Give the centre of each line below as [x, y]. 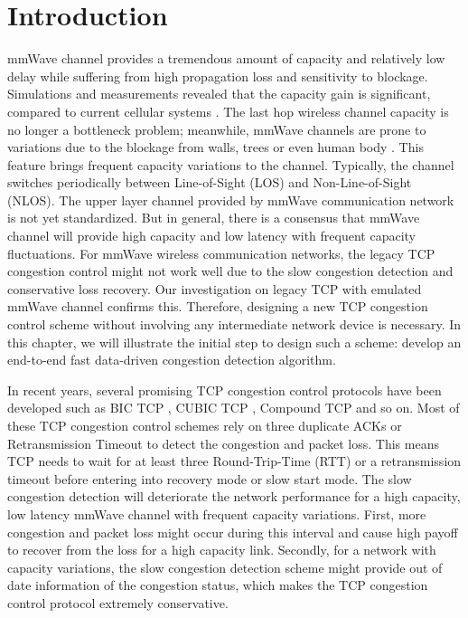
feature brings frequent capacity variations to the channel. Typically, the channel [231, 164]
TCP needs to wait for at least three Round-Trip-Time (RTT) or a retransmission [234, 461]
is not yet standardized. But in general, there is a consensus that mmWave [214, 218]
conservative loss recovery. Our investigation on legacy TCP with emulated [215, 288]
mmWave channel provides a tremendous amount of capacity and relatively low [226, 58]
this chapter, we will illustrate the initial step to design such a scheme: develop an [234, 342]
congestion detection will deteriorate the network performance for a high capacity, [234, 496]
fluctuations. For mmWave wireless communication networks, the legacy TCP [221, 253]
